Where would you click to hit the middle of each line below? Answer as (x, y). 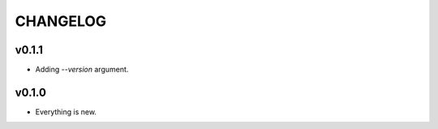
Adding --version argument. (82, 70)
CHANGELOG (61, 21)
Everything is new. (66, 112)
